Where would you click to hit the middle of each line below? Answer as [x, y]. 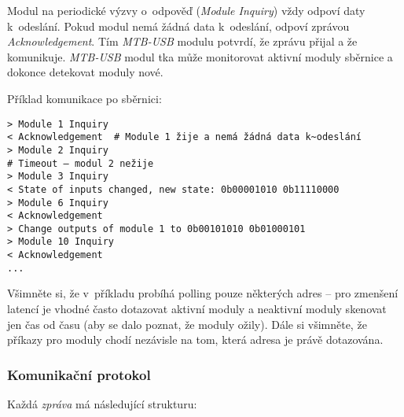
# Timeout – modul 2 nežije [81, 163]
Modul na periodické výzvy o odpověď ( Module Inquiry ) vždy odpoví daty [186, 10]
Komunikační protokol [79, 374]
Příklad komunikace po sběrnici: [84, 98]
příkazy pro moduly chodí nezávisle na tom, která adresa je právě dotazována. [195, 340]
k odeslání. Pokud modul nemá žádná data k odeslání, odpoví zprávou [178, 26]
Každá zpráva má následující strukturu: [102, 404]
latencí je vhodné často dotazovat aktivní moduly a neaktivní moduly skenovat [197, 309]
